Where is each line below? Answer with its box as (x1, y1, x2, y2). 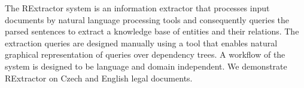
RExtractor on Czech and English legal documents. (5, 71, 193, 84)
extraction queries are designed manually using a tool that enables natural (5, 36, 278, 49)
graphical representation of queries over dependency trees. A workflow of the (5, 48, 285, 61)
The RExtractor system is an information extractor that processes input (5, 2, 270, 14)
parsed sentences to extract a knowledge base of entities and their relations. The (5, 25, 299, 37)
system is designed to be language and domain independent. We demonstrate (5, 59, 287, 72)
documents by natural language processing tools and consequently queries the (5, 13, 290, 26)
